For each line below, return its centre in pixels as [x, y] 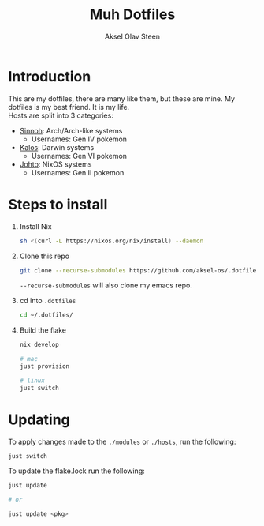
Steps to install [58, 204]
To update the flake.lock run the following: [77, 471]
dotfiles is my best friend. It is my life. [69, 107]
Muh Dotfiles [132, 15]
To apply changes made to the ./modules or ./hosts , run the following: [122, 441]
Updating [39, 419]
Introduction [50, 76]
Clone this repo [44, 256]
